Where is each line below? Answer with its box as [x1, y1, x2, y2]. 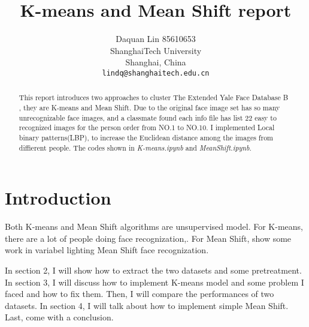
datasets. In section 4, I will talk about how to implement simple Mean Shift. [5, 299, 289, 311]
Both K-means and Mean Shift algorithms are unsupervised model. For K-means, [5, 220, 303, 233]
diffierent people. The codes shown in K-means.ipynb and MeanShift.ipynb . [19, 142, 252, 152]
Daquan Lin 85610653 [116, 32, 196, 45]
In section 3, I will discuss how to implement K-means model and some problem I [5, 275, 304, 288]
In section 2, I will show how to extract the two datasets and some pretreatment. [5, 264, 302, 277]
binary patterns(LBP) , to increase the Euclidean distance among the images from [19, 132, 273, 142]
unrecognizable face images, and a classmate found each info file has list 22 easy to [19, 112, 277, 122]
